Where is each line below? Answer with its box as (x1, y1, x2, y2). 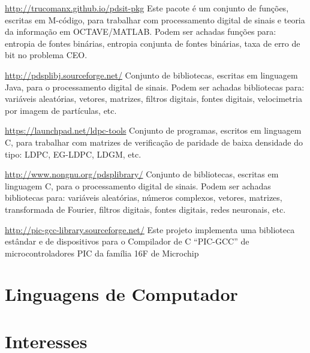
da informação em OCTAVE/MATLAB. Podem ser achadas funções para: (5, 25, 276, 38)
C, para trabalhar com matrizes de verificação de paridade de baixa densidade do (5, 135, 303, 148)
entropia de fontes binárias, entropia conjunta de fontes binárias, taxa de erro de (5, 37, 300, 49)
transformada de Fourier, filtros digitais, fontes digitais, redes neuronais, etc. (5, 203, 286, 215)
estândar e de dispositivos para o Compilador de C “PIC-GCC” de (5, 235, 249, 248)
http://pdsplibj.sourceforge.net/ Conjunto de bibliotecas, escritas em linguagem (5, 68, 298, 81)
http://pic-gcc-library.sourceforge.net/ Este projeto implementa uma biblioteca (5, 223, 295, 236)
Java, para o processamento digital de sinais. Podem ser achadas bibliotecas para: (5, 80, 305, 93)
